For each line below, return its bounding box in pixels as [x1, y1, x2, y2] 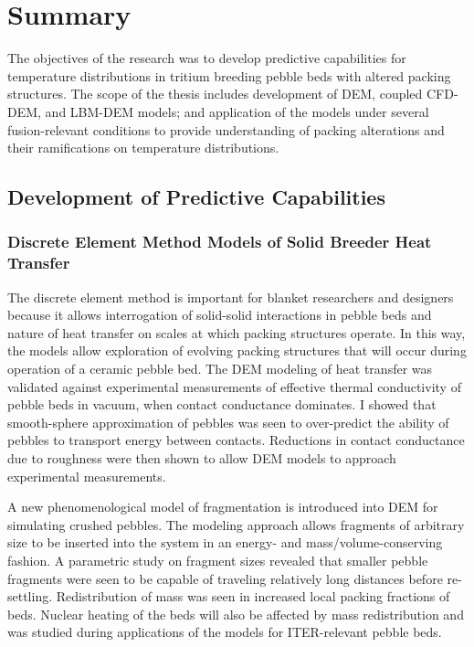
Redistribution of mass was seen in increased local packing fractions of [56, 587, 450, 606]
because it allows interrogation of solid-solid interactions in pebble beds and [7, 305, 432, 324]
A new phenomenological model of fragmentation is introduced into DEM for [7, 497, 438, 516]
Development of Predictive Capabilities [7, 183, 385, 211]
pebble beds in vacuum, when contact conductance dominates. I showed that [7, 395, 437, 414]
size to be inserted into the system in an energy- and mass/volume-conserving [7, 533, 443, 552]
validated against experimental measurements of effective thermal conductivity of [7, 377, 461, 396]
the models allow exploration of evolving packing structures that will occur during [7, 341, 467, 360]
